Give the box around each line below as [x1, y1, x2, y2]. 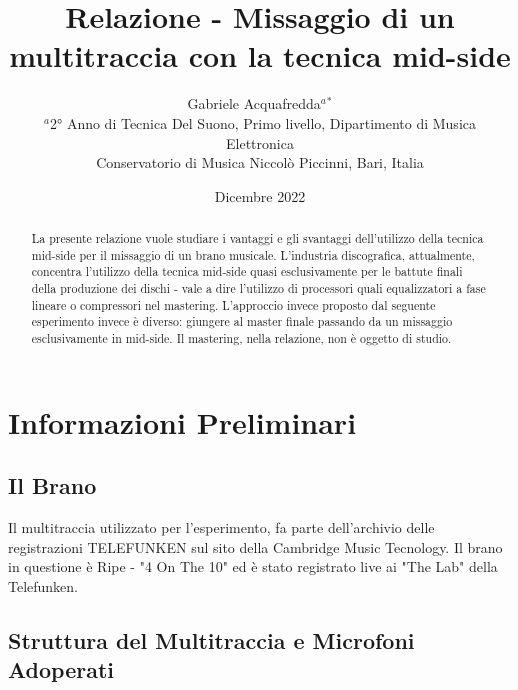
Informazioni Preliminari [8, 401, 357, 442]
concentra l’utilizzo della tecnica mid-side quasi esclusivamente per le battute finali [31, 263, 463, 280]
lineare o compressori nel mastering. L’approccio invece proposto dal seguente [31, 296, 436, 313]
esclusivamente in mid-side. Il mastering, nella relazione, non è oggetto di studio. [31, 330, 452, 347]
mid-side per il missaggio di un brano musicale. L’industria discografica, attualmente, [31, 246, 475, 263]
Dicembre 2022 [214, 185, 306, 206]
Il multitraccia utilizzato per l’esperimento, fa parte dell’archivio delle [8, 517, 435, 538]
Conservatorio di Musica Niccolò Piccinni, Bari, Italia [96, 152, 424, 173]
